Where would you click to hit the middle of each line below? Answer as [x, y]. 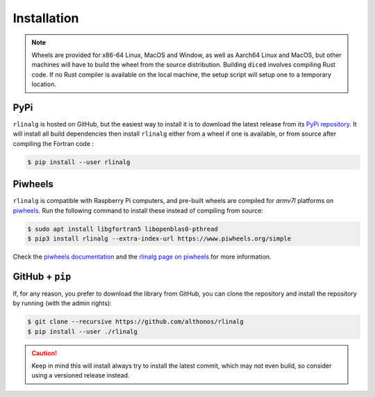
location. [44, 84]
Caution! [44, 353]
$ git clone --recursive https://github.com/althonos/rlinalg [135, 322]
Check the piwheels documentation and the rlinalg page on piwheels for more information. [142, 257]
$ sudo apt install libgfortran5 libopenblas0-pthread [123, 229]
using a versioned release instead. [81, 375]
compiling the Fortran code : [53, 143]
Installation [46, 18]
